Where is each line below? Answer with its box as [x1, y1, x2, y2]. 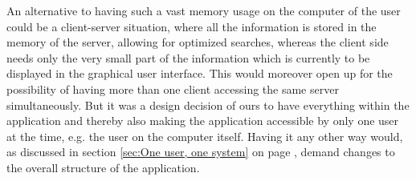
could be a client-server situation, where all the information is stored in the [6, 18, 377, 34]
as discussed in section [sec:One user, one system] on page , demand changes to [6, 143, 395, 160]
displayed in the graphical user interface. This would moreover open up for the [6, 65, 393, 82]
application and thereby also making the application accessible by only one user [6, 112, 399, 129]
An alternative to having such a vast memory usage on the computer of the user [6, 2, 401, 18]
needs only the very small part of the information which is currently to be [6, 49, 370, 66]
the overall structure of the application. [6, 159, 200, 175]
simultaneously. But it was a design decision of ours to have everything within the [6, 96, 410, 113]
